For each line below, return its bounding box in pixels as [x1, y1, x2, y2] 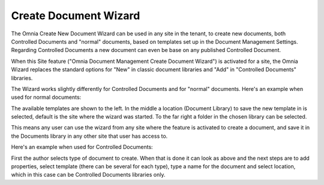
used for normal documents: [11, 93, 82, 101]
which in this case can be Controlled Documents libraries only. [11, 171, 166, 178]
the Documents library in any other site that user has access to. [11, 132, 168, 139]
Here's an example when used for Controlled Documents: [11, 144, 153, 151]
